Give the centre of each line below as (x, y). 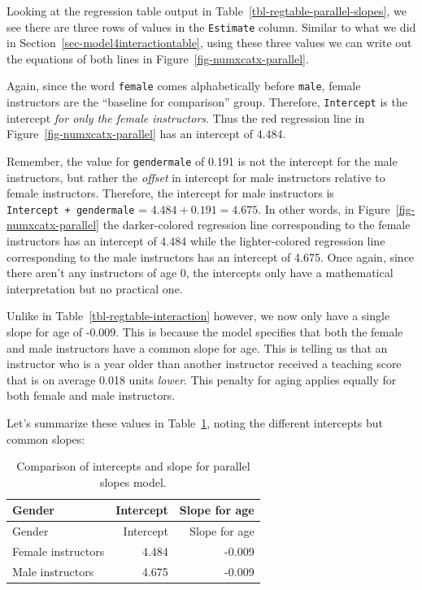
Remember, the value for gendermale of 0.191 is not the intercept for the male (202, 161)
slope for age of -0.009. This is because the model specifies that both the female (205, 332)
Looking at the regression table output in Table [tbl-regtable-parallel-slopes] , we (207, 11)
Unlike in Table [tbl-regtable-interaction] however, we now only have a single (198, 316)
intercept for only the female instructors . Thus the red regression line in (186, 117)
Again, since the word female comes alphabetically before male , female (184, 86)
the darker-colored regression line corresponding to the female (257, 225)
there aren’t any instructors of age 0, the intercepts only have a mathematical (200, 273)
